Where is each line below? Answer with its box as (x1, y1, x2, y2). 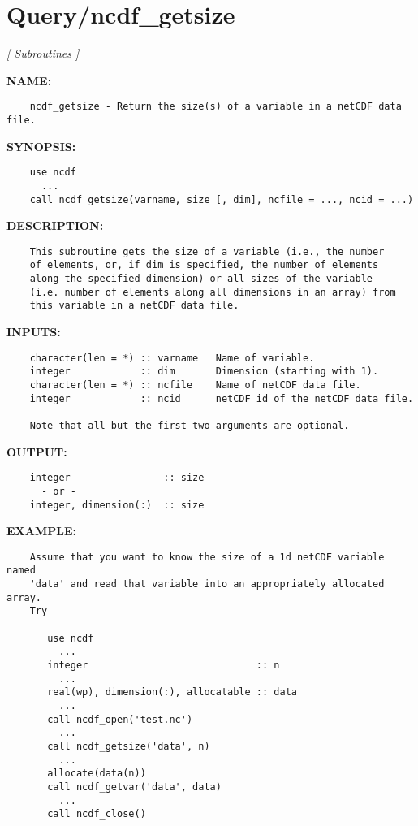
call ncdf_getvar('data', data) (47, 781, 222, 793)
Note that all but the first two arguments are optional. (29, 419, 350, 431)
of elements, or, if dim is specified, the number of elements (29, 259, 379, 271)
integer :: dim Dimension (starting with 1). (29, 365, 379, 378)
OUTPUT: (6, 443, 67, 460)
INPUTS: (6, 323, 61, 340)
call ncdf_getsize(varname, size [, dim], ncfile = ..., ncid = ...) (29, 193, 414, 205)
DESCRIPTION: (6, 217, 104, 234)
